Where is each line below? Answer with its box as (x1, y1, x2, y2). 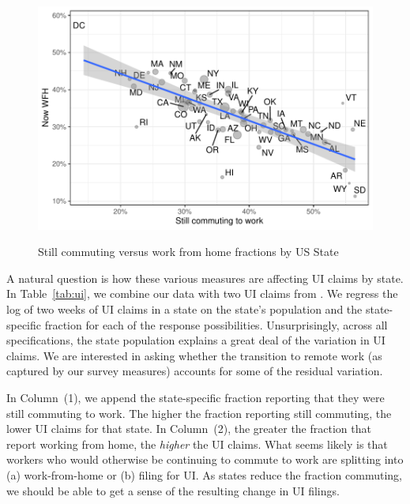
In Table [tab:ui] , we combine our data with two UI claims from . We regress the (6, 285, 398, 302)
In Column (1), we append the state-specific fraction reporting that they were (6, 389, 385, 405)
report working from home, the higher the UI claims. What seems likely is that (6, 435, 388, 452)
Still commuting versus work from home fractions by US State (38, 243, 339, 260)
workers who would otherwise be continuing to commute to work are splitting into (6, 451, 404, 468)
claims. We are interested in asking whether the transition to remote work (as (6, 347, 382, 363)
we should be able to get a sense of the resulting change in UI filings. (6, 482, 340, 498)
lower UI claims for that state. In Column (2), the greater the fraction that (6, 420, 371, 437)
